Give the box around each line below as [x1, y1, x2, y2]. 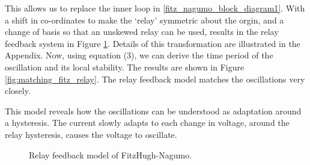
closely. [5, 84, 31, 97]
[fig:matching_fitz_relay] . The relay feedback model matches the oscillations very [5, 72, 305, 85]
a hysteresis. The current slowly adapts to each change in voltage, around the [5, 116, 290, 129]
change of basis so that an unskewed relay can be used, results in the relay [5, 25, 279, 38]
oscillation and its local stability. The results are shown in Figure [5, 60, 245, 73]
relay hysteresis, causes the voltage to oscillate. [5, 128, 177, 140]
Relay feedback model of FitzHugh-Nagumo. [29, 148, 192, 161]
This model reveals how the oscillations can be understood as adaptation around [5, 104, 302, 117]
